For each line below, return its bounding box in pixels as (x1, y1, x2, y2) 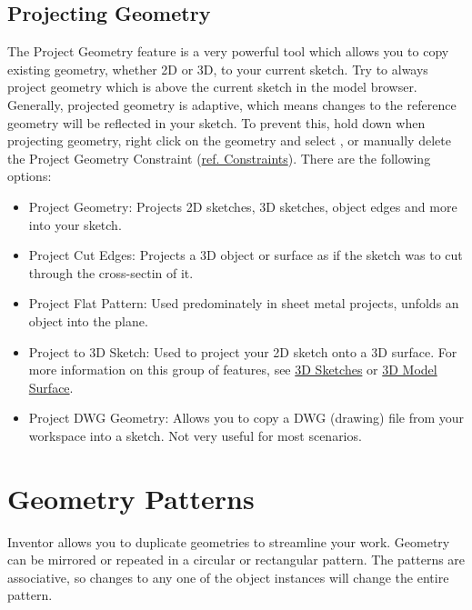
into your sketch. (28, 215, 122, 234)
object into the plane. (28, 311, 148, 330)
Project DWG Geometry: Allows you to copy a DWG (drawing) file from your (28, 408, 465, 427)
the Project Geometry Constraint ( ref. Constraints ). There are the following (7, 148, 431, 167)
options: (7, 166, 52, 185)
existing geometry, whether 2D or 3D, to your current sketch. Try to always (7, 59, 428, 78)
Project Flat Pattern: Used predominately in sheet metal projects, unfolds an (28, 294, 459, 313)
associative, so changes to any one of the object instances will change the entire (7, 567, 449, 586)
